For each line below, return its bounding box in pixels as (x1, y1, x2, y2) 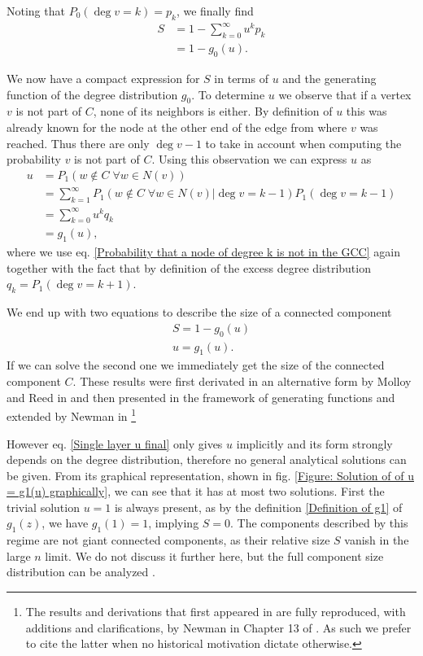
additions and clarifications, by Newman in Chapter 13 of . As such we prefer (25, 619, 412, 636)
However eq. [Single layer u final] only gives (7, 435, 223, 452)
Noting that (7, 2, 65, 19)
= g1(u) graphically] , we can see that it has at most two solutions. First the (7, 483, 385, 500)
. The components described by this (230, 514, 408, 531)
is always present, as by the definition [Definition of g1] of (114, 498, 403, 515)
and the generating (282, 69, 377, 86)
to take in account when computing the (205, 134, 402, 151)
